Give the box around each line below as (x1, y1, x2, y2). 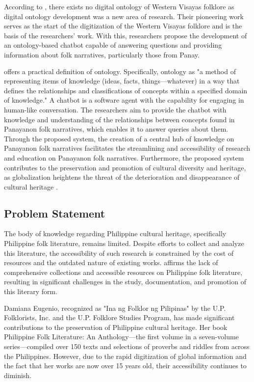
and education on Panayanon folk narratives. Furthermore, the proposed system (4, 152, 244, 163)
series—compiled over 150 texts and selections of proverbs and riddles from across (4, 341, 250, 352)
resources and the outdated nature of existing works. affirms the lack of (4, 257, 218, 268)
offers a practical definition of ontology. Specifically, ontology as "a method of (4, 66, 236, 76)
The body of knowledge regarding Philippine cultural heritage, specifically (4, 228, 227, 239)
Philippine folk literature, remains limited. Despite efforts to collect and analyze (4, 238, 244, 248)
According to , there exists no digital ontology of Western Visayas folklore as (4, 1, 234, 11)
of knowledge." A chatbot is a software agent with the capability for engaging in (4, 95, 244, 105)
